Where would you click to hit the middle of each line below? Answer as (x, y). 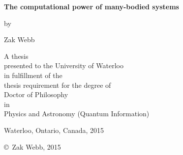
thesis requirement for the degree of (58, 85)
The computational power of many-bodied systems (91, 6)
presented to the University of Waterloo (64, 65)
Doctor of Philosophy (36, 94)
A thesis (16, 56)
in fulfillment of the (33, 75)
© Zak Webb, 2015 (32, 146)
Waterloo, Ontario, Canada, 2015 (54, 130)
